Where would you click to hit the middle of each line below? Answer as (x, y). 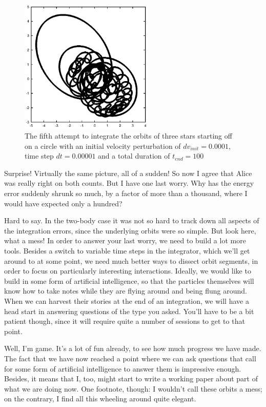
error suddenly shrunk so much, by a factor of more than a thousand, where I (126, 193)
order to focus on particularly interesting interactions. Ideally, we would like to (128, 271)
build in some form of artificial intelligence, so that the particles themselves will (129, 280)
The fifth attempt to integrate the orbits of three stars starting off (128, 136)
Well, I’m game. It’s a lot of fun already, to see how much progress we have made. (133, 348)
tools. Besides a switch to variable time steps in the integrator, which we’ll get (127, 250)
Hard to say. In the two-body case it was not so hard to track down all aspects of (132, 220)
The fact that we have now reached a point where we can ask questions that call (130, 358)
